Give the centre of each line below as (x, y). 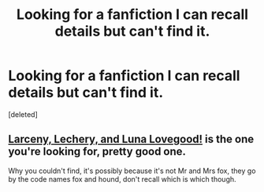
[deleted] (23, 114)
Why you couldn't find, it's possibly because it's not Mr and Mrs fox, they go (132, 171)
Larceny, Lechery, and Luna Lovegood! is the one (131, 139)
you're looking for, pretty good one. (97, 152)
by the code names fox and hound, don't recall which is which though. (122, 179)
